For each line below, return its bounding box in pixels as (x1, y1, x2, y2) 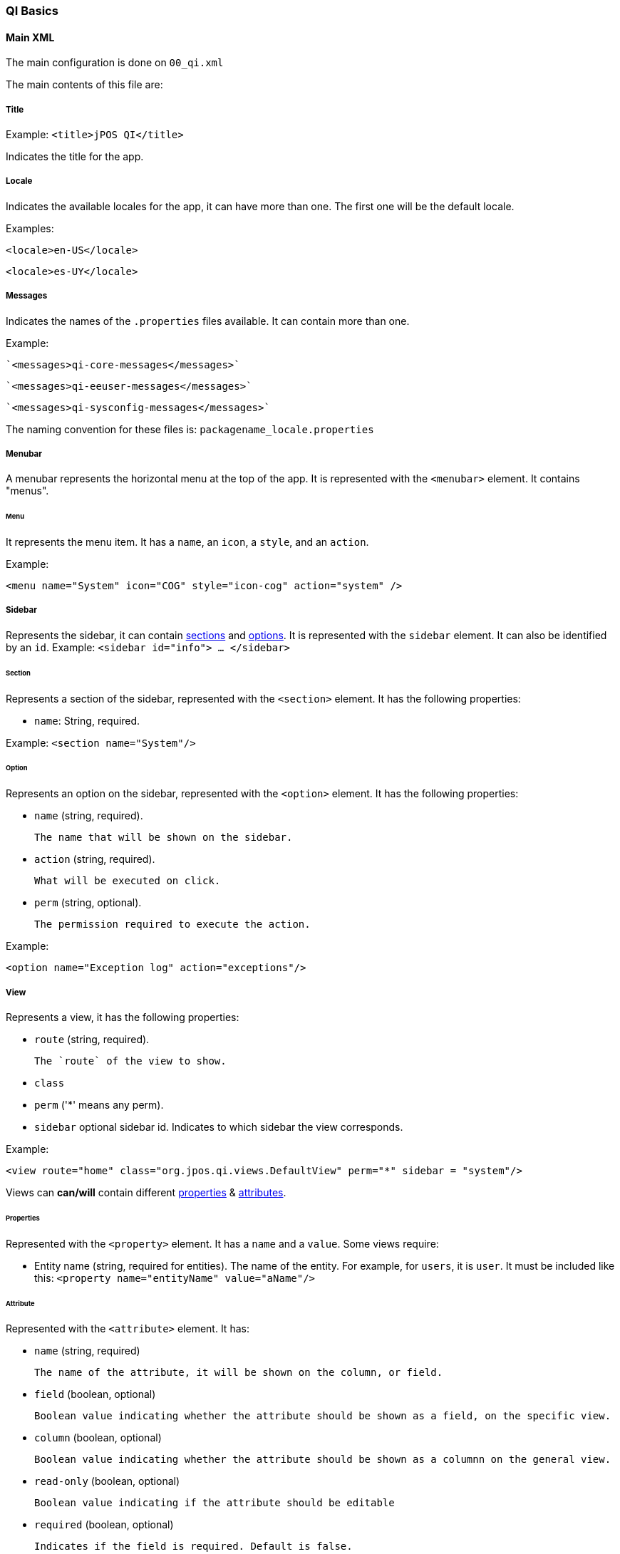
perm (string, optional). (34, 896, 142, 909)
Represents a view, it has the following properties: (6, 1010, 239, 1023)
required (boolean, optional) (34, 1518, 174, 1531)
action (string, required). (34, 853, 155, 866)
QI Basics (6, 4, 58, 18)
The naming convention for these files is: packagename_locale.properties (6, 423, 374, 435)
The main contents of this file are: (6, 78, 163, 91)
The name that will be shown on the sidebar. (34, 832, 293, 844)
